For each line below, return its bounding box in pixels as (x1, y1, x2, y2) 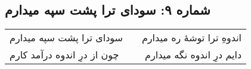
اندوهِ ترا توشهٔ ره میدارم (141, 31, 242, 45)
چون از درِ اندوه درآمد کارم (10, 48, 119, 62)
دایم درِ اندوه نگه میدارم (145, 48, 242, 62)
